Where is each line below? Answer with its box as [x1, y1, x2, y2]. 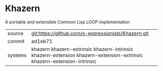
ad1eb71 [31, 37, 52, 44]
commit [7, 37, 25, 44]
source [7, 30, 23, 36]
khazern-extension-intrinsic [31, 58, 97, 65]
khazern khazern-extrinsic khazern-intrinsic [31, 46, 133, 53]
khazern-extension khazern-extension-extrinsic [31, 52, 143, 58]
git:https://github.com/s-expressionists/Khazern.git [31, 30, 149, 36]
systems [7, 52, 27, 58]
